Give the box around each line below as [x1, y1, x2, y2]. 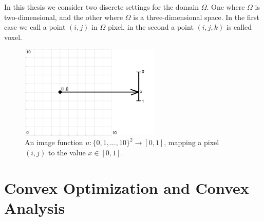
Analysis [4, 197, 65, 218]
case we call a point [4, 22, 66, 32]
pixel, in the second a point [107, 22, 194, 32]
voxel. [4, 31, 22, 42]
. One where [206, 2, 245, 12]
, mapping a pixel [164, 137, 219, 148]
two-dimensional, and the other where [4, 11, 123, 22]
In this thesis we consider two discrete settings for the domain [4, 2, 199, 12]
